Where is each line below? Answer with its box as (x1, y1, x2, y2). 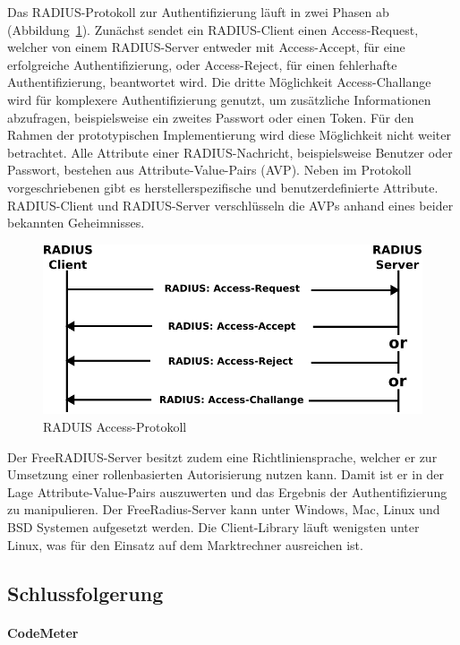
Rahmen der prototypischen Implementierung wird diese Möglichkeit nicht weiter (7, 125, 451, 144)
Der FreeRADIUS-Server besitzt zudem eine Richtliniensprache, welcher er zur (7, 447, 438, 466)
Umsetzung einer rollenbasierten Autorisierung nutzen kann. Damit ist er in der (7, 465, 445, 484)
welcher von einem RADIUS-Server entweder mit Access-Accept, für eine (7, 38, 405, 56)
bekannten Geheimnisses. (7, 213, 145, 232)
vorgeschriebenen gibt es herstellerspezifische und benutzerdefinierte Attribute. (7, 177, 439, 196)
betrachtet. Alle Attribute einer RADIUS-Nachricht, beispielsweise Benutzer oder (7, 142, 453, 161)
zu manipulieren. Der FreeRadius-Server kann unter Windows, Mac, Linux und (7, 500, 440, 519)
